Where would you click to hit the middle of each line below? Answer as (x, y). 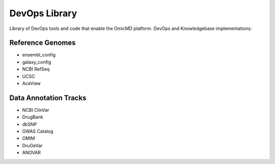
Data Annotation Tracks (48, 98)
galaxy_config (37, 62)
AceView (31, 83)
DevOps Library (43, 13)
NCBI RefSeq (36, 69)
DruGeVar (32, 145)
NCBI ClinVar (36, 110)
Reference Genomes (43, 43)
